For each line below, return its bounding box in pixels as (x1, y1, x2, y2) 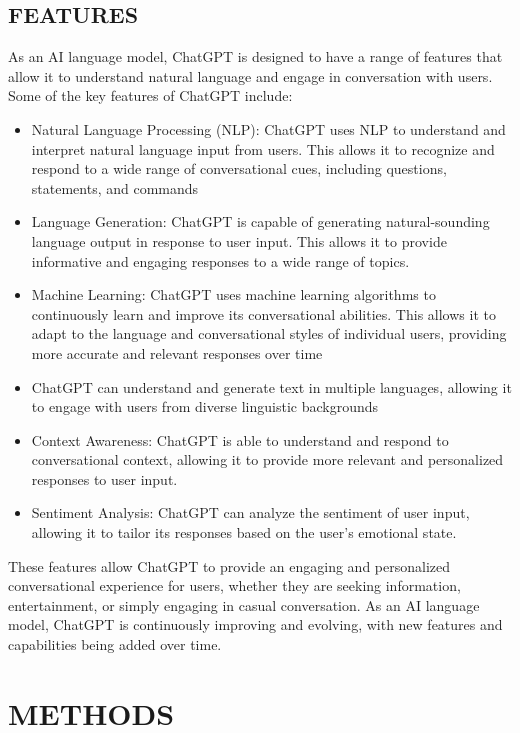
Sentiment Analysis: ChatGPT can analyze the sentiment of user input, (31, 502, 470, 523)
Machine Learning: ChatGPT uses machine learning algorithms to (31, 284, 436, 305)
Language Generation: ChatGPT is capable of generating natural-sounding (31, 211, 490, 232)
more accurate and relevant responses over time (31, 342, 323, 363)
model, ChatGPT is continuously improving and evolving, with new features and (8, 614, 503, 635)
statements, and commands (31, 177, 199, 198)
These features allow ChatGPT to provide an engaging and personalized (8, 555, 451, 576)
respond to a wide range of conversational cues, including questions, (31, 158, 447, 179)
